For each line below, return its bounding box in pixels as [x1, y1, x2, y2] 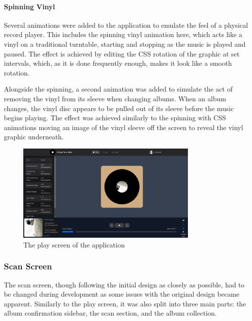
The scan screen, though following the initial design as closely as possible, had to [4, 279, 245, 289]
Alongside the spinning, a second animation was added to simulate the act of [4, 84, 233, 94]
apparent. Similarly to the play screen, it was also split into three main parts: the [4, 298, 246, 308]
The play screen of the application [23, 239, 125, 249]
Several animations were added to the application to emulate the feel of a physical [4, 19, 248, 30]
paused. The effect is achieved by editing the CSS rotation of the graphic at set [4, 48, 240, 58]
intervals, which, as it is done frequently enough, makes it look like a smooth [4, 58, 232, 68]
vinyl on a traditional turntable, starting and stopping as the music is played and [4, 38, 246, 49]
